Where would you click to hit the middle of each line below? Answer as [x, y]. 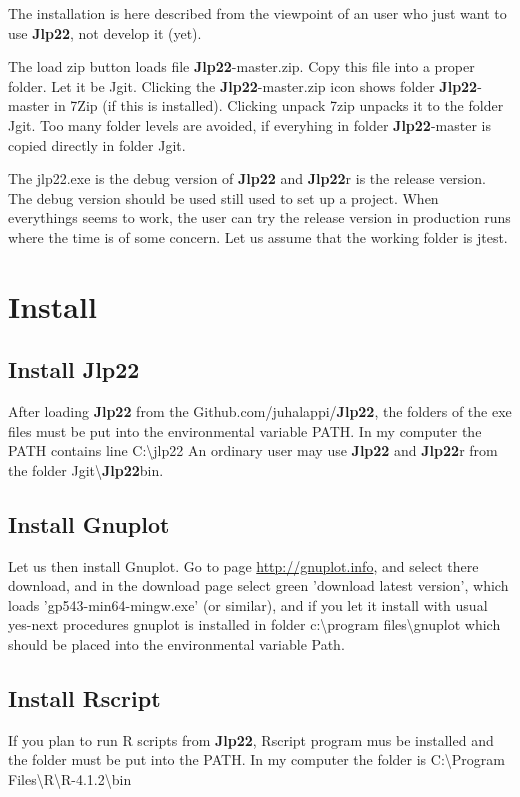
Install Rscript [84, 698]
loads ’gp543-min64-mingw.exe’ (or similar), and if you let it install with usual [248, 604]
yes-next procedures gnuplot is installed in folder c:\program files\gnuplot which [254, 624]
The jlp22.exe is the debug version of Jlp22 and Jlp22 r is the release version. [247, 178]
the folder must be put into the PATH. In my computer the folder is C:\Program [256, 759]
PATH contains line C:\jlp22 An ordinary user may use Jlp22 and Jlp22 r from [253, 450]
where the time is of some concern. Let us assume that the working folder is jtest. [258, 236]
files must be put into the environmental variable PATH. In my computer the [245, 430]
